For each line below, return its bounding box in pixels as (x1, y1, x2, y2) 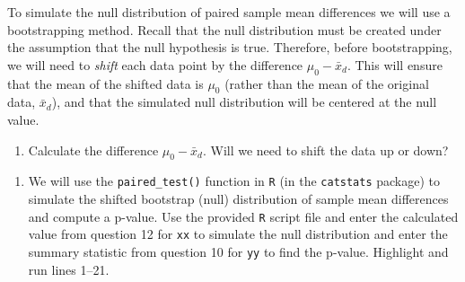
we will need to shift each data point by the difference (7, 55, 303, 74)
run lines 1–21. (28, 260, 110, 278)
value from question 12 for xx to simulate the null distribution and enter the (28, 225, 448, 243)
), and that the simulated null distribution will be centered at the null (51, 93, 437, 111)
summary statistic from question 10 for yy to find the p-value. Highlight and (28, 242, 449, 260)
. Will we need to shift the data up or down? (202, 140, 449, 159)
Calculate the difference (28, 140, 159, 159)
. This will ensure (347, 55, 443, 74)
